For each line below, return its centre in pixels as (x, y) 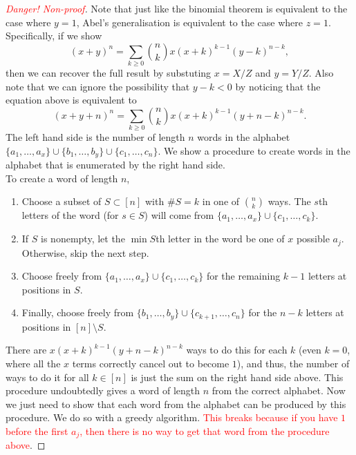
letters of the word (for (70, 215)
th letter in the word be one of (220, 239)
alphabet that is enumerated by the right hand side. (115, 165)
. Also (321, 73)
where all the (33, 363)
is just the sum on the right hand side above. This (237, 377)
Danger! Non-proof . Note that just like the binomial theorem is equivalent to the (177, 8)
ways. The (289, 201)
